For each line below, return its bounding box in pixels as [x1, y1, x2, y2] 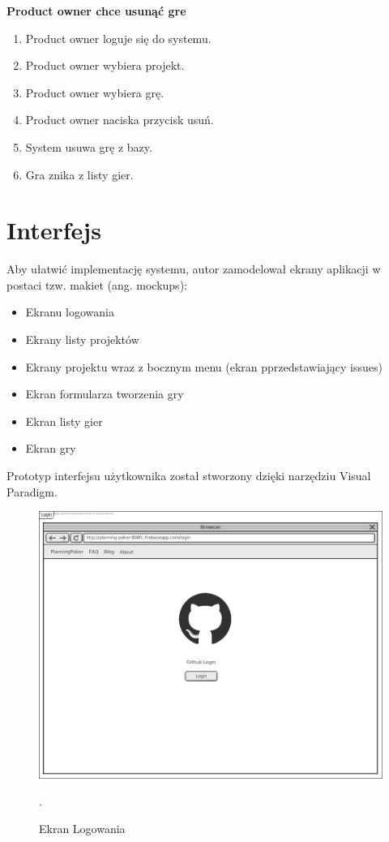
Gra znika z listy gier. [25, 165, 134, 183]
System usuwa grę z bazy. [25, 138, 152, 155]
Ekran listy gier [25, 412, 103, 429]
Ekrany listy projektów [25, 331, 139, 348]
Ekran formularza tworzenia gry [25, 385, 184, 402]
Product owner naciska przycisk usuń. [25, 111, 214, 128]
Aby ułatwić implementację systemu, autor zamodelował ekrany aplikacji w [6, 260, 381, 277]
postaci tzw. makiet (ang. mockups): [6, 276, 187, 293]
